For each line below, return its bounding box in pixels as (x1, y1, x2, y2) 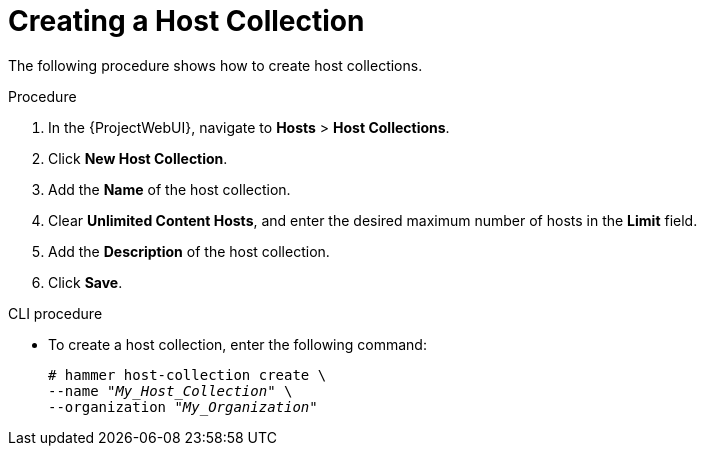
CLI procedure (8, 304, 103, 322)
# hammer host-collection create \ (48, 366, 327, 383)
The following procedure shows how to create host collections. (8, 56, 423, 74)
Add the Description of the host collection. (48, 242, 330, 260)
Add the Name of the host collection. (48, 180, 291, 198)
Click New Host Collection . (48, 149, 228, 167)
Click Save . (48, 273, 123, 291)
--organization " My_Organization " (48, 398, 318, 415)
